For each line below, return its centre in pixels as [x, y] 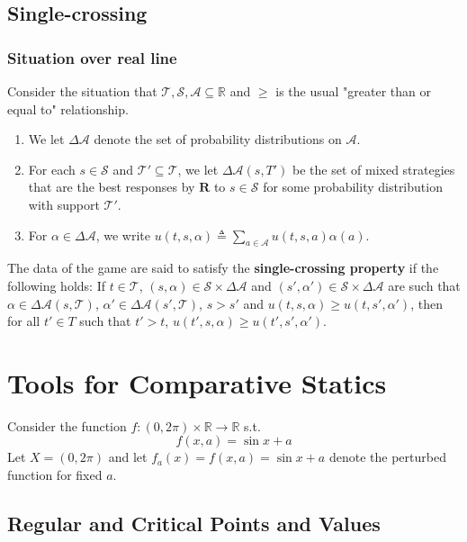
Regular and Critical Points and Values [194, 524]
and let [128, 457]
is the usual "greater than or [353, 91]
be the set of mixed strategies [374, 169]
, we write [123, 235]
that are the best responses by [112, 187]
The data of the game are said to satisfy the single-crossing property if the [223, 268]
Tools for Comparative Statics [197, 382]
